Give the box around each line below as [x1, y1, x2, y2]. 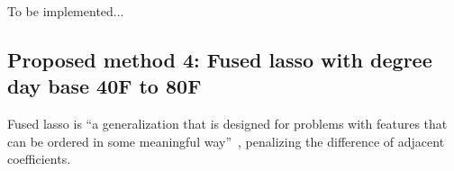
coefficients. [7, 149, 71, 168]
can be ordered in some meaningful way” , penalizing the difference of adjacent [7, 131, 445, 150]
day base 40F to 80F [7, 72, 202, 100]
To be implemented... [7, 2, 124, 20]
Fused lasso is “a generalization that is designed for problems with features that [7, 114, 448, 133]
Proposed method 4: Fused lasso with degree [7, 45, 432, 73]
